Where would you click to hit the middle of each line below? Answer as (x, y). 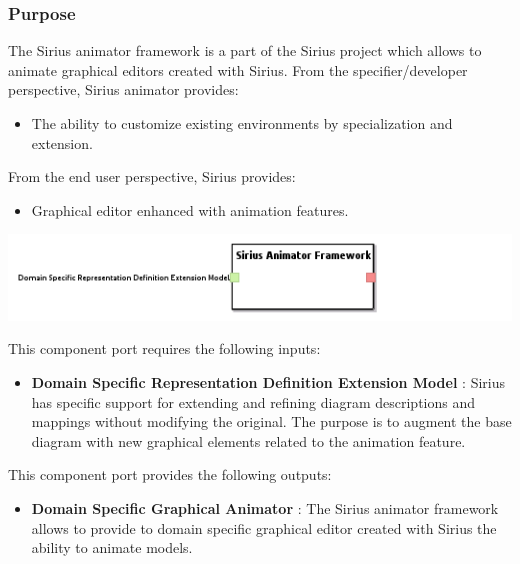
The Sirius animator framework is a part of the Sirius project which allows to (245, 50)
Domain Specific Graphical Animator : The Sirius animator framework (265, 507)
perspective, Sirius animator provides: (123, 89)
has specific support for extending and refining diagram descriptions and (253, 401)
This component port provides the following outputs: (170, 474)
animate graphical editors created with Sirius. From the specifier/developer (238, 69)
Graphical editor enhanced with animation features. (190, 209)
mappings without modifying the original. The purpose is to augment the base (271, 421)
